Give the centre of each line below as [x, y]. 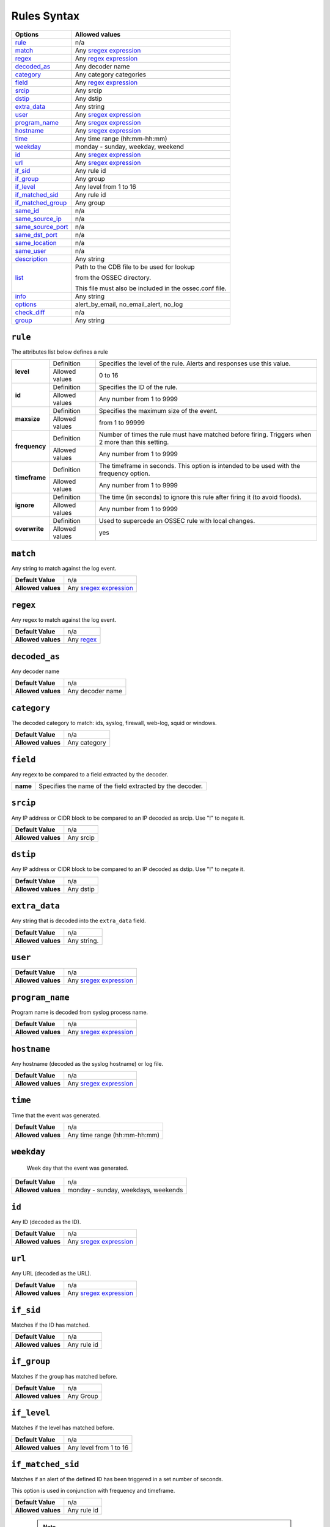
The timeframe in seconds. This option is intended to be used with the [200, 466]
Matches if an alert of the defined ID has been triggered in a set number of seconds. [117, 1479]
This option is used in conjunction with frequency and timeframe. [93, 1490]
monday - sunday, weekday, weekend [130, 147]
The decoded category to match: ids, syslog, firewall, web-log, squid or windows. [114, 723]
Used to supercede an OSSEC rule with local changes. [177, 521]
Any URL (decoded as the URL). [51, 1273]
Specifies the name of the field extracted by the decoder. [121, 786]
